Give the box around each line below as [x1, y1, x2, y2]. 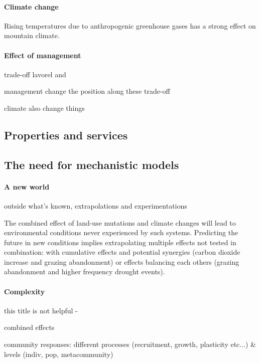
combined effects [4, 322, 55, 332]
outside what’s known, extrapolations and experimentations [4, 200, 187, 211]
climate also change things [4, 102, 85, 113]
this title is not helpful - [4, 305, 78, 315]
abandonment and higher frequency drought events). [4, 266, 165, 277]
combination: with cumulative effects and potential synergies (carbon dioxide [4, 247, 240, 257]
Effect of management [4, 50, 81, 60]
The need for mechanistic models [4, 156, 179, 172]
